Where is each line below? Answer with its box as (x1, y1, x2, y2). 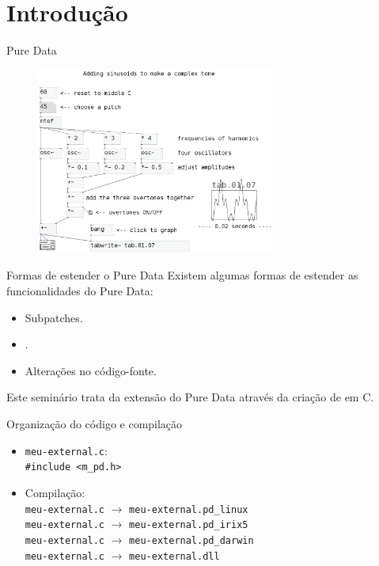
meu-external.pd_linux (129, 503, 248, 515)
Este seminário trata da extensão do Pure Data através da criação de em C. (6, 389, 374, 405)
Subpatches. (25, 309, 83, 325)
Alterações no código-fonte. (25, 362, 157, 378)
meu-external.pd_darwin (129, 534, 254, 546)
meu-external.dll (129, 550, 220, 562)
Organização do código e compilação (6, 416, 183, 432)
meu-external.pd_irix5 (129, 519, 248, 531)
